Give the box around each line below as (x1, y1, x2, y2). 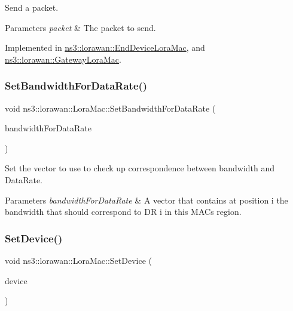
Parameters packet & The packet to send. (5, 21, 156, 33)
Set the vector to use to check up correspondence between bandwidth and (5, 162, 274, 174)
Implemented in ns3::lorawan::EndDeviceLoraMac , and (5, 41, 205, 54)
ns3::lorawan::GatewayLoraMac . (5, 53, 121, 65)
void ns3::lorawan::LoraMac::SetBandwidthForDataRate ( (5, 101, 216, 114)
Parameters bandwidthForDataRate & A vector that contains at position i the (5, 193, 288, 206)
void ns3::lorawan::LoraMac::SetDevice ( (5, 254, 152, 266)
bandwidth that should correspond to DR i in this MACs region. (5, 205, 242, 218)
